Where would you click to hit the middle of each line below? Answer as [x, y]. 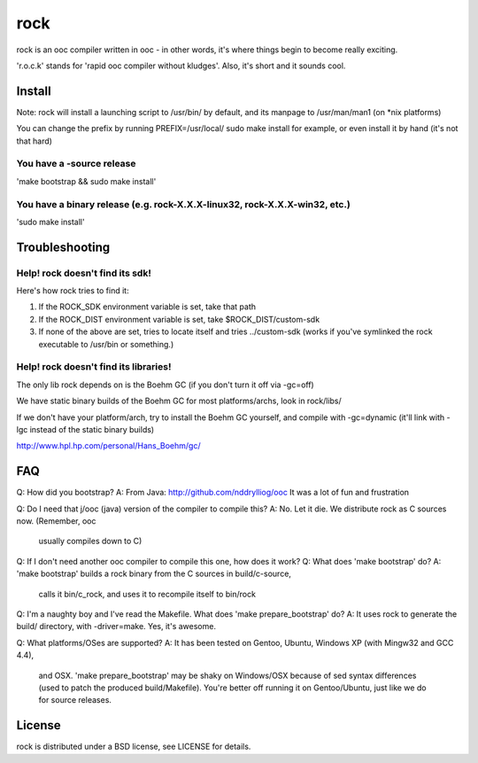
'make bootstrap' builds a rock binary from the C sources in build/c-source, [154, 574]
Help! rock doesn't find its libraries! [94, 367]
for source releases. [75, 700]
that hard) [35, 141]
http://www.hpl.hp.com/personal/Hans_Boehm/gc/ [108, 446]
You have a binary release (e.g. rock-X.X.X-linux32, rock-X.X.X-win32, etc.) [184, 204]
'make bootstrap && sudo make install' [86, 181]
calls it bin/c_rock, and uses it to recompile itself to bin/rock [147, 594]
